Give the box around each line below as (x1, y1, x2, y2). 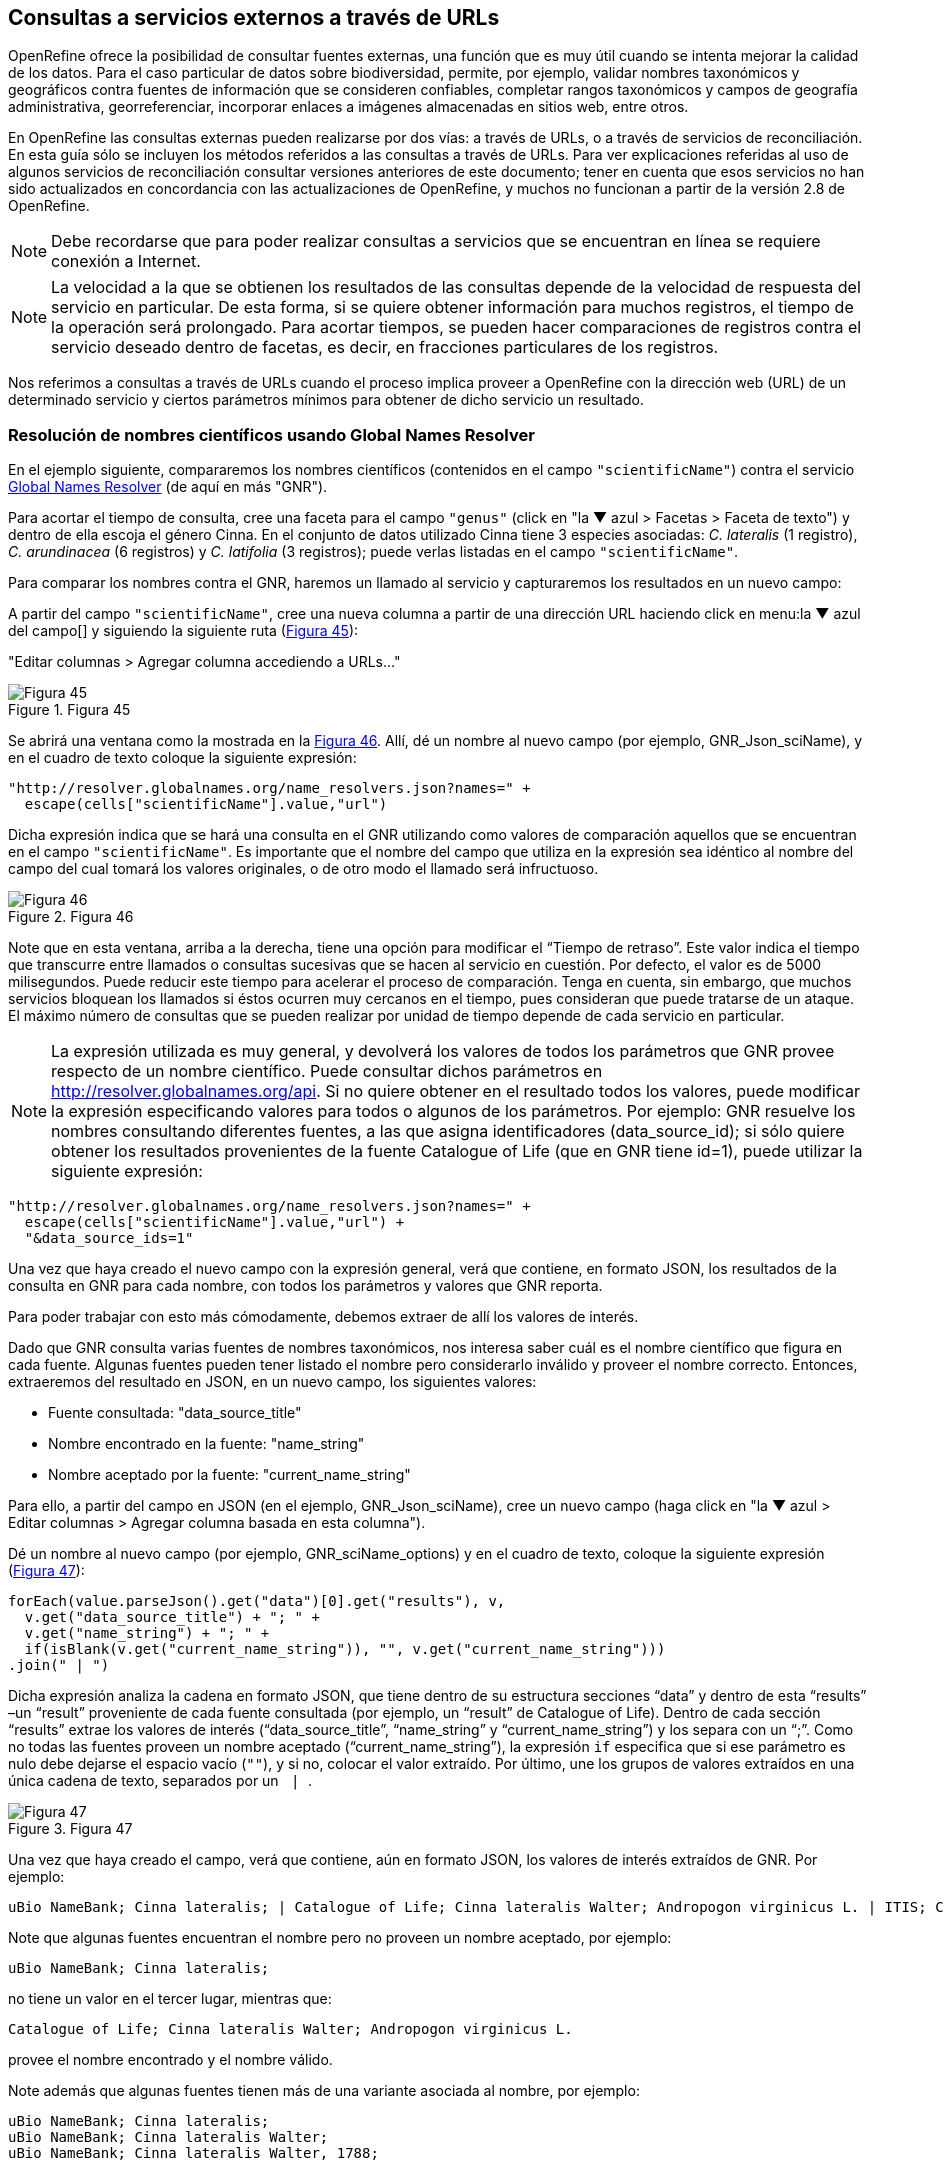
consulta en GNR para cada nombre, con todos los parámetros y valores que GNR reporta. (8, 1277, 603, 1295)
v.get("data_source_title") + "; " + (24, 1609, 320, 1626)
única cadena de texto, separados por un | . (8, 1772, 312, 1790)
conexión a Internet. (51, 251, 201, 272)
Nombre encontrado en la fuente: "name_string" (48, 1435, 365, 1453)
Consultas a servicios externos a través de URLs (8, 5, 500, 30)
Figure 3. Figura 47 (8, 1820, 133, 1838)
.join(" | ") (8, 1657, 110, 1674)
